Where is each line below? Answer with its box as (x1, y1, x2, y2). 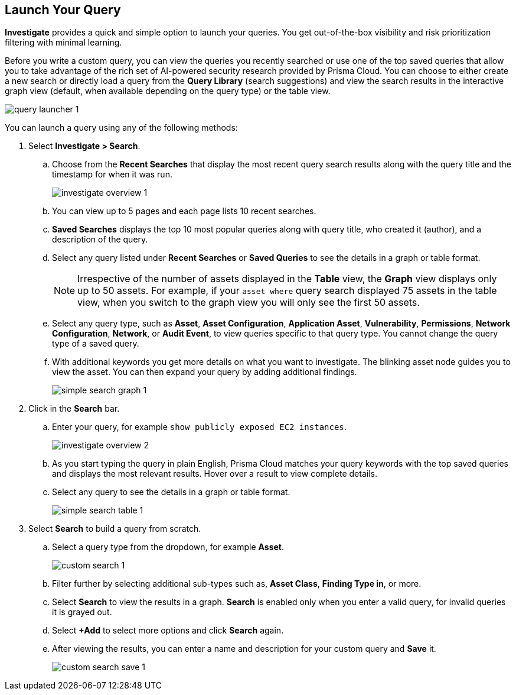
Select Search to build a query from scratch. (28, 523, 201, 534)
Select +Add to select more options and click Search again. (52, 625, 284, 636)
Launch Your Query (5, 2, 121, 17)
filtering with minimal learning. (5, 37, 122, 48)
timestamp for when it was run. (52, 169, 172, 180)
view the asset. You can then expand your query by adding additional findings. (52, 367, 357, 377)
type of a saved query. (52, 338, 139, 349)
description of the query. (52, 234, 148, 245)
